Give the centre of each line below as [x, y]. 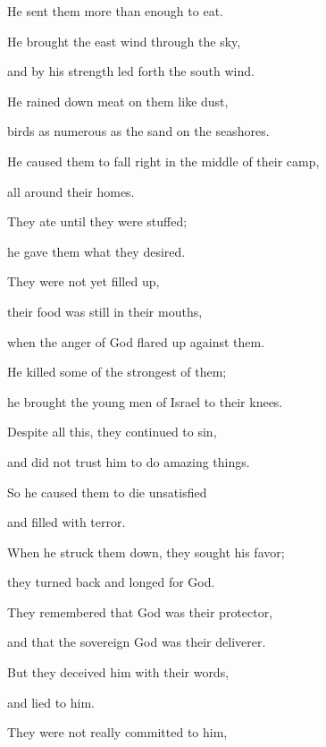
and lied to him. [51, 702]
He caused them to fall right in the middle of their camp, [163, 161]
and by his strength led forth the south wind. [131, 71]
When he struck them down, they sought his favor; [146, 552]
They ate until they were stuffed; [97, 221]
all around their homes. [71, 191]
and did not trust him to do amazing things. [129, 461]
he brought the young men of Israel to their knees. [145, 401]
